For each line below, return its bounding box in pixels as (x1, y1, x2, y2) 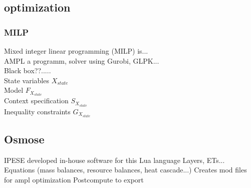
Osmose (4, 131, 45, 147)
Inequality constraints (4, 106, 71, 116)
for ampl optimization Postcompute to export (4, 174, 144, 185)
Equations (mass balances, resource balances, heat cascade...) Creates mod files (4, 164, 247, 175)
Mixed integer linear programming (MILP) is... (4, 46, 148, 56)
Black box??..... (4, 65, 51, 76)
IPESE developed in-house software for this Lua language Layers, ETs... (4, 154, 225, 165)
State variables (4, 75, 49, 85)
